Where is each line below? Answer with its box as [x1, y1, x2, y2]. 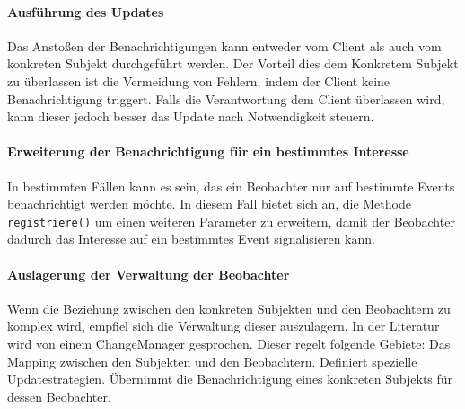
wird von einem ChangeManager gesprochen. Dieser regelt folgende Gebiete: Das [7, 333, 451, 352]
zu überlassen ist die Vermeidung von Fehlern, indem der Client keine [7, 71, 390, 90]
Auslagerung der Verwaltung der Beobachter [7, 264, 290, 283]
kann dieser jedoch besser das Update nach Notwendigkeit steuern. [7, 107, 374, 126]
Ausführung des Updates [7, 2, 164, 21]
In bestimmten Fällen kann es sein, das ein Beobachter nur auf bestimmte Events [7, 176, 455, 195]
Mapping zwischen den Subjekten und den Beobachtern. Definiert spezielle [7, 351, 417, 370]
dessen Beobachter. [7, 387, 111, 405]
